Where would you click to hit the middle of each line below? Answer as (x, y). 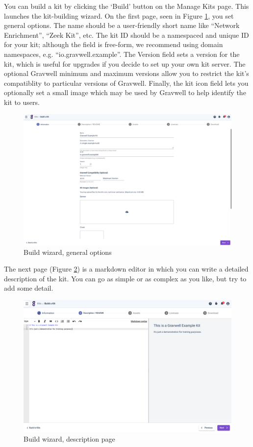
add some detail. (29, 288)
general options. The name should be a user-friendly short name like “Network (122, 25)
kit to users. (22, 102)
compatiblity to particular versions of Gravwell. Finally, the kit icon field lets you (126, 83)
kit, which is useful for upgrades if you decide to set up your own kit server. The (125, 63)
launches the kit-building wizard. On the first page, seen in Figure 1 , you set (119, 15)
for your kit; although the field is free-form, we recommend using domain (114, 44)
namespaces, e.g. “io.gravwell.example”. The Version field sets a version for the (122, 54)
